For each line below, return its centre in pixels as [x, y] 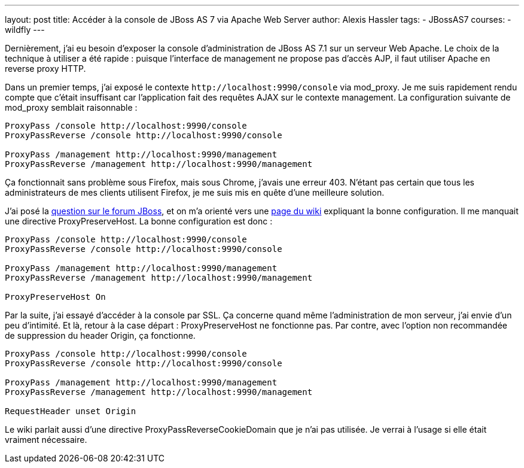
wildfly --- [25, 30]
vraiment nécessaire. [46, 440]
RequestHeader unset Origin [71, 411]
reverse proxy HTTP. [45, 69]
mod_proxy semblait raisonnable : [71, 107]
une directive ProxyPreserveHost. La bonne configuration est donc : [139, 221]
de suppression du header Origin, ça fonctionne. [100, 335]
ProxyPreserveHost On [55, 297]
